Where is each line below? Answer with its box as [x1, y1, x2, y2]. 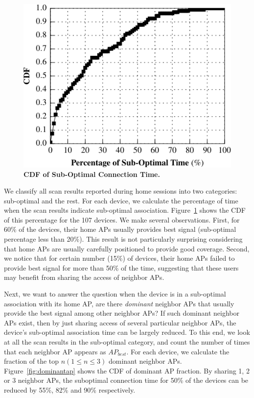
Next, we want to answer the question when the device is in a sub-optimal [4, 288, 226, 298]
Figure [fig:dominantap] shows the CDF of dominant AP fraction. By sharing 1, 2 [4, 365, 250, 375]
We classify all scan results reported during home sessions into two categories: [4, 186, 237, 196]
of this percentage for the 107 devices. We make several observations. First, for [4, 214, 240, 224]
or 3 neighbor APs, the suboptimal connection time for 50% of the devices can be [4, 375, 249, 385]
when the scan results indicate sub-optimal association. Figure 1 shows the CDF [4, 205, 246, 215]
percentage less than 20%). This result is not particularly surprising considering [4, 234, 243, 244]
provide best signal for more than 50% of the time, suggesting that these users [4, 262, 239, 273]
